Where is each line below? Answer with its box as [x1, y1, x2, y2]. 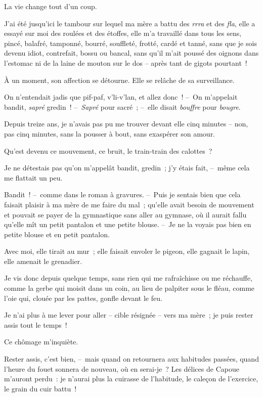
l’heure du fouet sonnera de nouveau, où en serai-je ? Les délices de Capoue [4, 363, 239, 374]
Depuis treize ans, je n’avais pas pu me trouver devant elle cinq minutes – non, [4, 118, 248, 129]
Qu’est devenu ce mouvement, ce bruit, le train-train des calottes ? [4, 145, 212, 156]
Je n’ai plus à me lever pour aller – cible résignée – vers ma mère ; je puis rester [4, 310, 253, 320]
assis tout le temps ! [4, 319, 67, 330]
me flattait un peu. [4, 172, 63, 183]
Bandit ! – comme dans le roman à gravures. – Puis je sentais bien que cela [4, 189, 241, 200]
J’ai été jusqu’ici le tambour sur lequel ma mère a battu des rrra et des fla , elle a [4, 18, 255, 28]
